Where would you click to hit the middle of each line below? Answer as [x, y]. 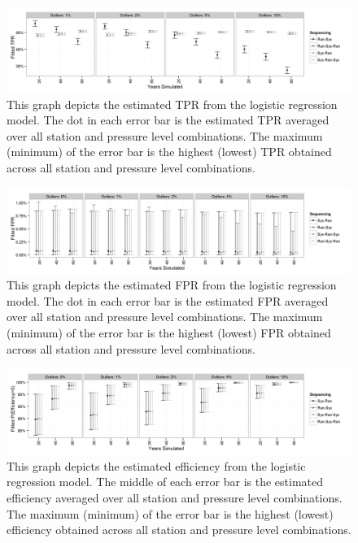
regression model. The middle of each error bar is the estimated [165, 482]
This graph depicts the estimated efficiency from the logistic [156, 465]
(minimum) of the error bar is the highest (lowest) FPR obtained [169, 332]
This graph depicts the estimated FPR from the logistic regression [172, 285]
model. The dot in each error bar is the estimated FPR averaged [168, 300]
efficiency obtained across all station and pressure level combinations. [179, 530]
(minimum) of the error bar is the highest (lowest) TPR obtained [169, 152]
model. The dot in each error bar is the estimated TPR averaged [168, 120]
